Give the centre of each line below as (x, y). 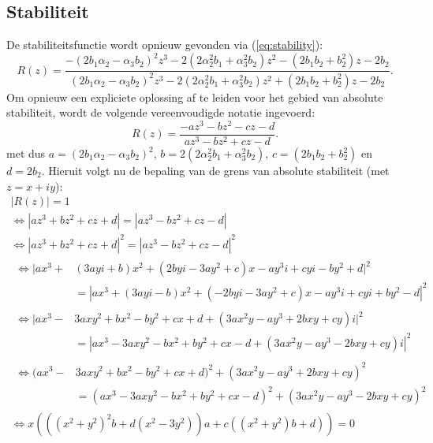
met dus (26, 153)
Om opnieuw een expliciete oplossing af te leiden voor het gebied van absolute (195, 97)
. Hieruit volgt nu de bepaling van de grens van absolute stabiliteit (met (215, 170)
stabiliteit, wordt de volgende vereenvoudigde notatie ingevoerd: (161, 112)
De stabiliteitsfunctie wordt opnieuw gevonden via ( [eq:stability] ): (165, 45)
